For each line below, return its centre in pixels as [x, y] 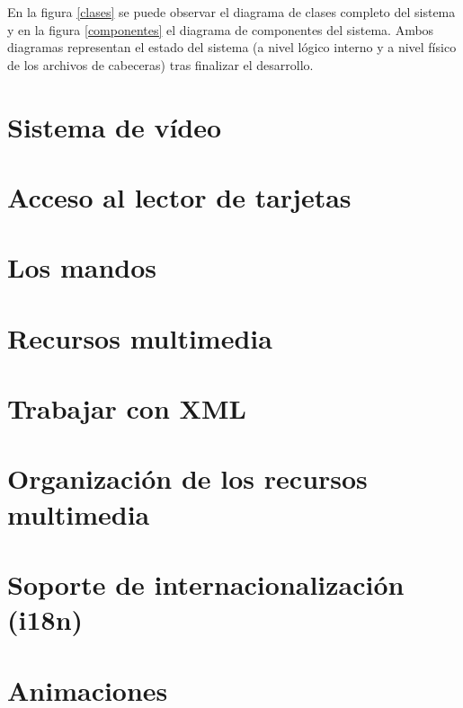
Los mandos [82, 267]
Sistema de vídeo [115, 126]
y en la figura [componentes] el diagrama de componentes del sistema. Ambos [221, 29]
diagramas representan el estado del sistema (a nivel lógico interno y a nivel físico [232, 47]
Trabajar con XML [127, 408]
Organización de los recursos [187, 478]
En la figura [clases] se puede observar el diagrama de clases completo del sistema [231, 12]
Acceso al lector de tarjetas [179, 196]
